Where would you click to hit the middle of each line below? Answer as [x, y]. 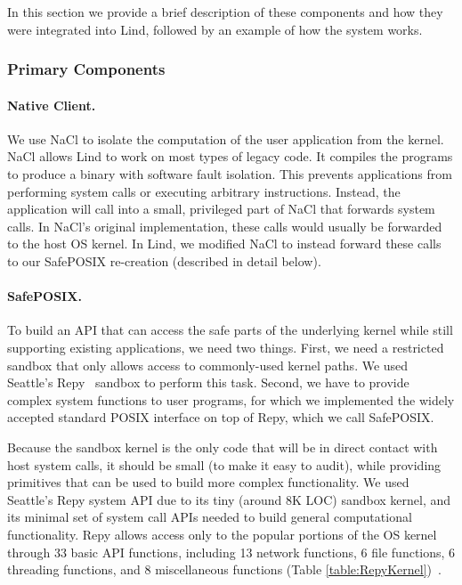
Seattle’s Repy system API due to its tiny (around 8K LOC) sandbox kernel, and [229, 499]
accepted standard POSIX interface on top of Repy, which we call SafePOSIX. [221, 417]
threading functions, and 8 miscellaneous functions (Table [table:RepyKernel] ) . [224, 569]
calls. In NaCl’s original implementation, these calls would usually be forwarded [225, 226]
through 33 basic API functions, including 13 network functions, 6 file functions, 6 [231, 552]
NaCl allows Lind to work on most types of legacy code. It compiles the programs [230, 156]
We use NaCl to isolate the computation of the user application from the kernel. [226, 138]
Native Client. [52, 105]
